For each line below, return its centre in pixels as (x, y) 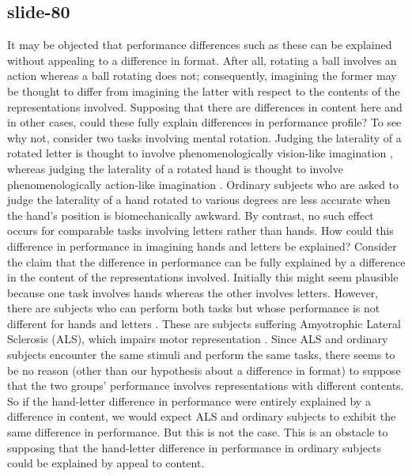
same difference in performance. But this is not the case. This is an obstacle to (198, 432)
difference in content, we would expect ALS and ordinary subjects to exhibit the (202, 416)
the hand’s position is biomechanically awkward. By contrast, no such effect (191, 215)
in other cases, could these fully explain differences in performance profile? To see (204, 122)
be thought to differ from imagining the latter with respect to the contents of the (204, 91)
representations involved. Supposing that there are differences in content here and (205, 106)
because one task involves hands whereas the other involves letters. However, (193, 292)
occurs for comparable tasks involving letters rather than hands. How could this (200, 230)
